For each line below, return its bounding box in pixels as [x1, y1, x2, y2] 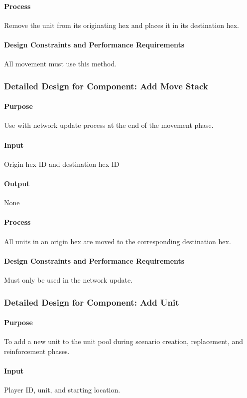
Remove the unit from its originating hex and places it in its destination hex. [4, 19, 239, 30]
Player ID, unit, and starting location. [4, 385, 121, 395]
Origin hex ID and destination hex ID [4, 158, 120, 169]
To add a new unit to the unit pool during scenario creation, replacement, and [4, 336, 244, 347]
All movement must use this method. [4, 58, 117, 69]
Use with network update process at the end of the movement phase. [4, 120, 214, 130]
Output [4, 178, 30, 188]
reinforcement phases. [4, 346, 70, 356]
